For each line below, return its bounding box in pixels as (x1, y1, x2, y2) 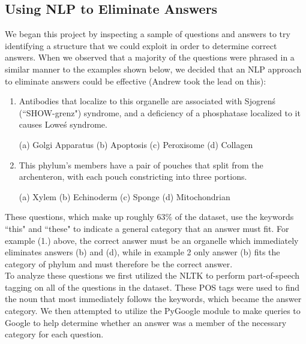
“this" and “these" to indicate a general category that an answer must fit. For (5, 222, 289, 234)
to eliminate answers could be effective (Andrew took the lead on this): (5, 74, 266, 87)
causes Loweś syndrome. (19, 118, 107, 131)
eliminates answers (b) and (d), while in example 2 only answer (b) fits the (5, 246, 280, 258)
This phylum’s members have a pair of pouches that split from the (19, 158, 263, 171)
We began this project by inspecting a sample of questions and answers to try (5, 28, 290, 40)
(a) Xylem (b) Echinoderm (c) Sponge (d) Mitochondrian (19, 190, 230, 203)
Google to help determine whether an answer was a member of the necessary (5, 316, 287, 328)
